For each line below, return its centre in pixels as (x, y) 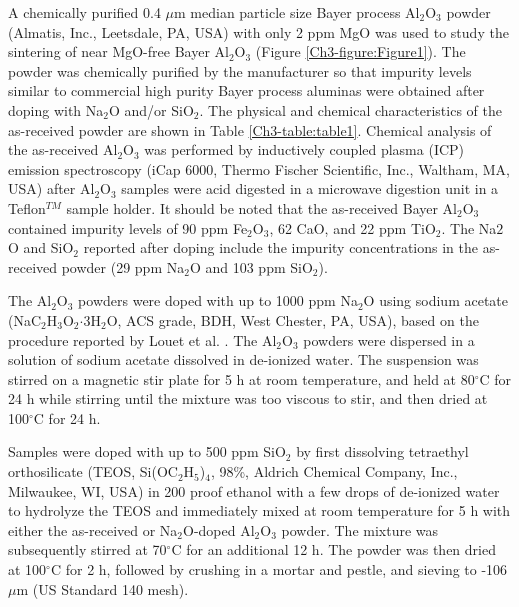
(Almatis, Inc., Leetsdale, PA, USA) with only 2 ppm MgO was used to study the (258, 31)
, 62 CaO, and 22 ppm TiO (352, 227)
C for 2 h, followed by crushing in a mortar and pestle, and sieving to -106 (279, 569)
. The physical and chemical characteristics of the (350, 109)
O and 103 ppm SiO (251, 266)
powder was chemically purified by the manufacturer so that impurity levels (240, 70)
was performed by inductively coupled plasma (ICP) (304, 149)
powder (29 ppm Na (123, 266)
